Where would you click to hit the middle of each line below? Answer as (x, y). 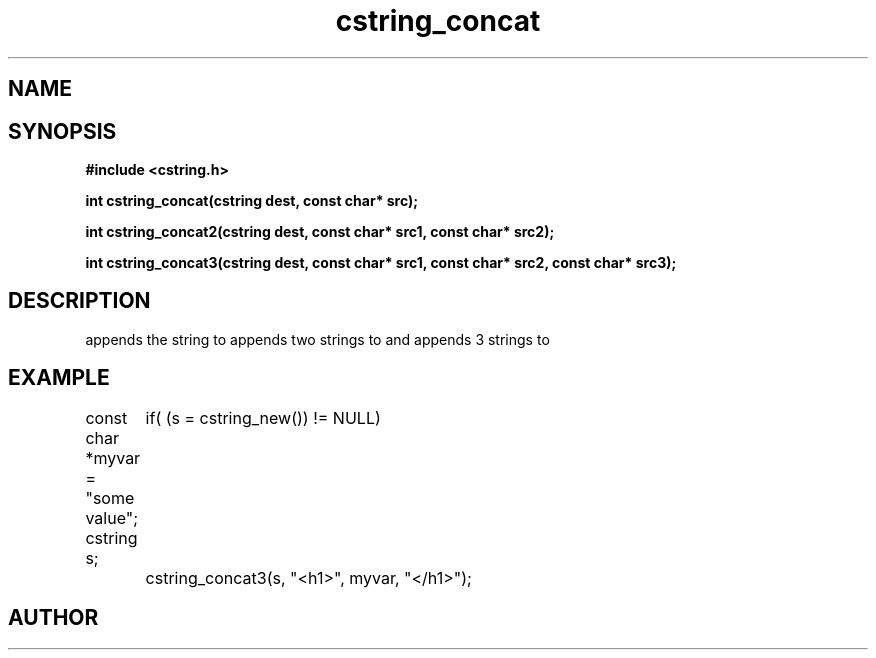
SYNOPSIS (62, 131)
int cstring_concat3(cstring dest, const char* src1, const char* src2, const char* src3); (381, 263)
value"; (112, 517)
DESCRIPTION (79, 301)
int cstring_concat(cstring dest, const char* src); (252, 201)
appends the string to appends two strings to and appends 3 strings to (317, 339)
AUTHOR (53, 618)
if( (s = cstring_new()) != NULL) (263, 417)
